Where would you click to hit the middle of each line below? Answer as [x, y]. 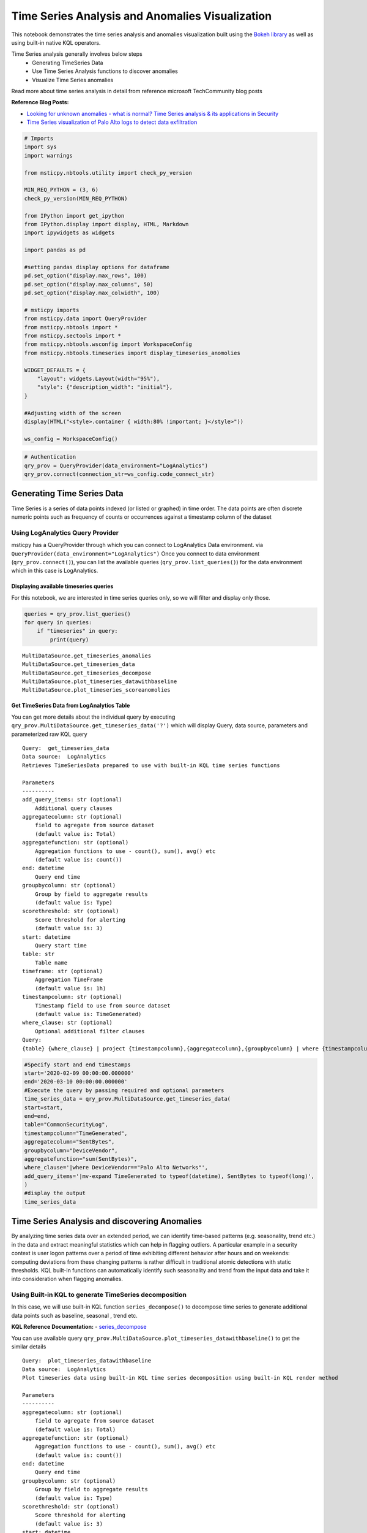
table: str [39, 954]
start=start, [44, 1107]
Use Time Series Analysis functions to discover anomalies [105, 71]
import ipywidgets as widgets [69, 233]
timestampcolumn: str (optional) [72, 997]
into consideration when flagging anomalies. [67, 1279]
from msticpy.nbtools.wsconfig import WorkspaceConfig [108, 344]
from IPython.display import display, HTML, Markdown [106, 224]
